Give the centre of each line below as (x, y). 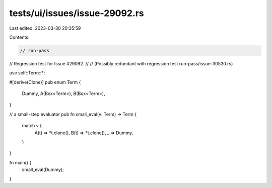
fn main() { (20, 162)
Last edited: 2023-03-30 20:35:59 (45, 28)
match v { (32, 126)
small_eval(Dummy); (43, 170)
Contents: (19, 37)
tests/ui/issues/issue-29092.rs (77, 13)
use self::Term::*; (27, 73)
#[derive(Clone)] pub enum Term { (45, 82)
